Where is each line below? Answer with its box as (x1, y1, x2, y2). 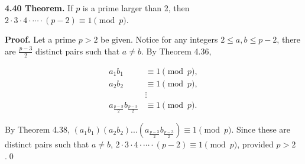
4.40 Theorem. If (5, 2, 73, 14)
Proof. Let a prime (5, 33, 76, 46)
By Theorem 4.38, (5, 123, 70, 136)
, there (277, 33, 301, 46)
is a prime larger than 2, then (82, 2, 190, 14)
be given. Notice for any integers (100, 33, 218, 46)
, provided (237, 138, 274, 150)
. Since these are (231, 123, 291, 136)
